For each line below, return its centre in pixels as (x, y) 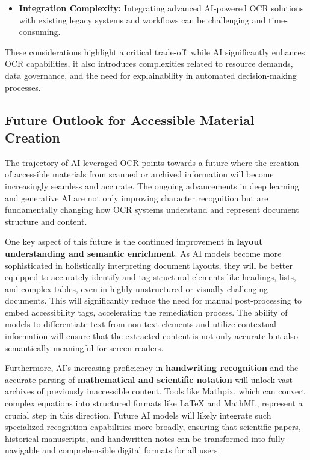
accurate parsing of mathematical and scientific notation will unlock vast (149, 379)
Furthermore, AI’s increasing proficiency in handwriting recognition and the (152, 368)
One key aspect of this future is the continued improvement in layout (134, 241)
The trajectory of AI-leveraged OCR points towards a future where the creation (152, 162)
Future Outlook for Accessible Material (130, 119)
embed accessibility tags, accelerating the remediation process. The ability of (146, 312)
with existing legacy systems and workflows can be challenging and (142, 20)
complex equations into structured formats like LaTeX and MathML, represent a (154, 403)
